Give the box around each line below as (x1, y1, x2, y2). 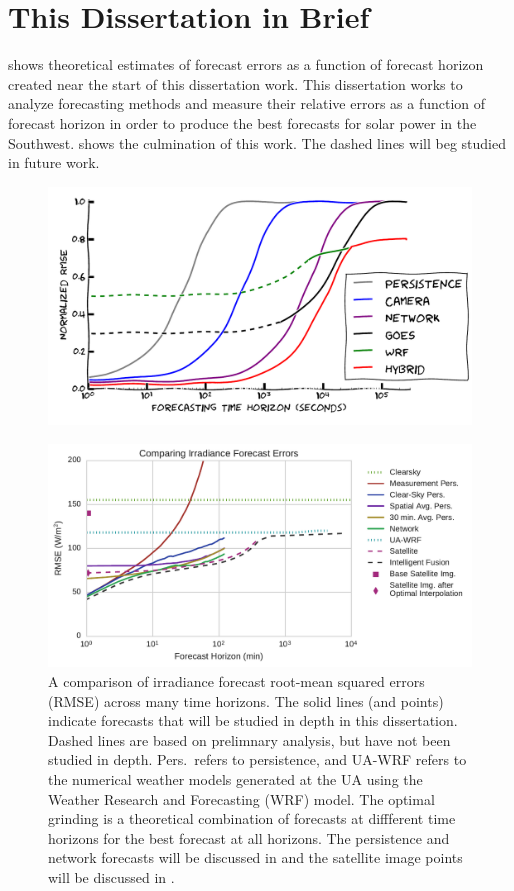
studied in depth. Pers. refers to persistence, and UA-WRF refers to (48, 749, 467, 770)
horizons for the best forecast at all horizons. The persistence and (48, 827, 450, 848)
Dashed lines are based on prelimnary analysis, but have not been (48, 729, 451, 750)
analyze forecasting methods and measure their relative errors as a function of (8, 93, 486, 114)
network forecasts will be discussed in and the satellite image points (48, 847, 463, 868)
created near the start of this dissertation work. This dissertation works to (8, 73, 463, 94)
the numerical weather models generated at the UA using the (48, 768, 423, 789)
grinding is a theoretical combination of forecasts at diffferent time (48, 808, 456, 829)
